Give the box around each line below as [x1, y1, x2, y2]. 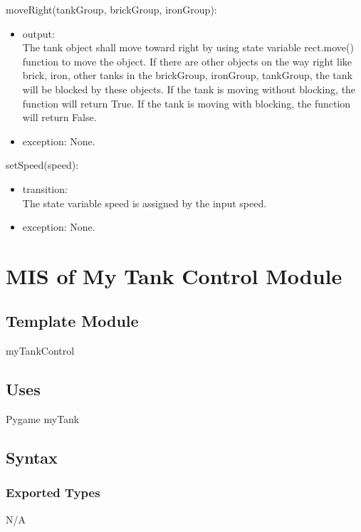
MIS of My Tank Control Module [6, 261, 342, 290]
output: [22, 26, 55, 41]
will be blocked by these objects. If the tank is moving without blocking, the [22, 81, 356, 96]
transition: [22, 181, 68, 196]
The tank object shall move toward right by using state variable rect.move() [22, 40, 354, 55]
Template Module [6, 310, 139, 332]
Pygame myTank [6, 412, 80, 427]
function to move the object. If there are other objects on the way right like [22, 53, 352, 68]
